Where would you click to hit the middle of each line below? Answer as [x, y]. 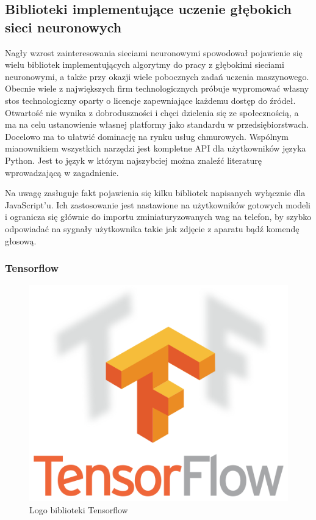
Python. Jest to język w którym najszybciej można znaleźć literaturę [134, 160]
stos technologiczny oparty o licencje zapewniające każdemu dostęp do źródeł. [150, 100]
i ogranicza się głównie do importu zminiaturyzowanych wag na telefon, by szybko [158, 217]
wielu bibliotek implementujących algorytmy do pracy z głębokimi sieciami [145, 64]
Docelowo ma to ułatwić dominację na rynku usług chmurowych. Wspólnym [147, 136]
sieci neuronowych [63, 27]
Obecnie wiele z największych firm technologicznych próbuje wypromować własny [157, 88]
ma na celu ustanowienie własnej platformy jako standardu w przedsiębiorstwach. [157, 124]
